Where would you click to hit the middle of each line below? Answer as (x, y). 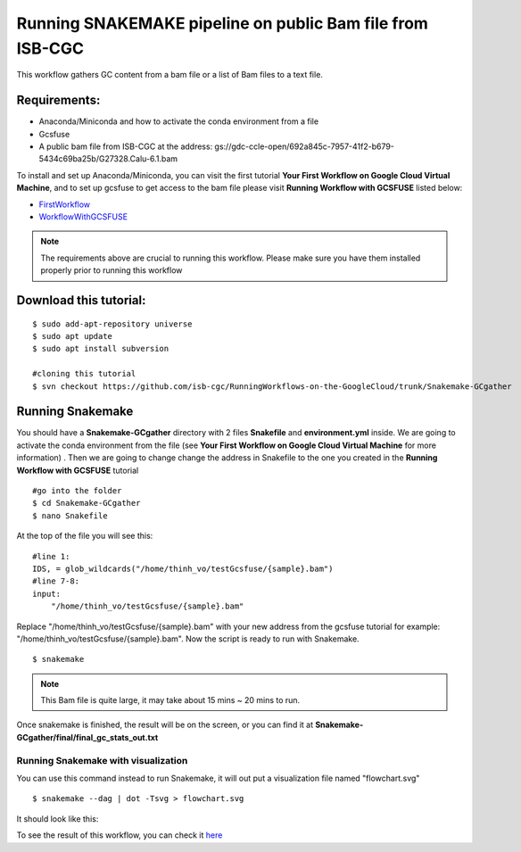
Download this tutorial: (81, 300)
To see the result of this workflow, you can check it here (120, 835)
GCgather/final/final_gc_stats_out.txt (87, 737)
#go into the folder (77, 490)
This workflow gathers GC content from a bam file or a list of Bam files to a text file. (170, 75)
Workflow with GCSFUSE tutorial (78, 470)
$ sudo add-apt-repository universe (112, 324)
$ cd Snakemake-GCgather (87, 503)
